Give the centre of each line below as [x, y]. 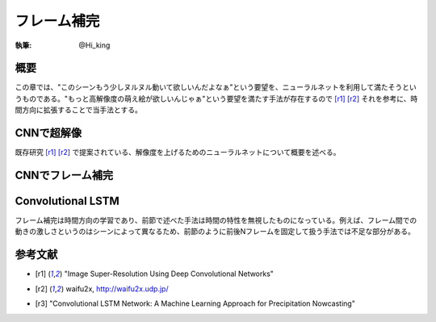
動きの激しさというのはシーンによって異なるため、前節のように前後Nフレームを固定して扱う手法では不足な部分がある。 [215, 232]
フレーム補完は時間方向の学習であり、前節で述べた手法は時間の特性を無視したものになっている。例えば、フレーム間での [216, 220]
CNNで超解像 [48, 133]
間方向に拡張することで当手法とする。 [79, 110]
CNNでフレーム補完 [64, 175]
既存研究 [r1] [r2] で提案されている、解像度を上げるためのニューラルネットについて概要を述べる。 [178, 153]
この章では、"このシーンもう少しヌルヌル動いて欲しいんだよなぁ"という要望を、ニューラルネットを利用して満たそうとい [216, 87]
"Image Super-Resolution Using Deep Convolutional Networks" [169, 274]
